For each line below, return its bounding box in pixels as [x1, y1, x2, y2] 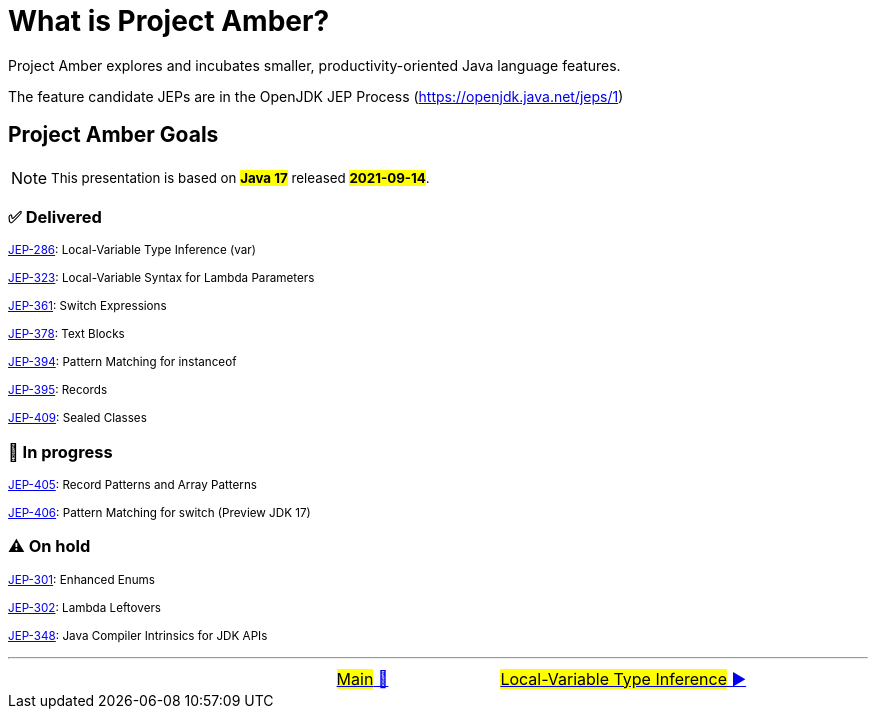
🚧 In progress [8, 441, 113, 462]
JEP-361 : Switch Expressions [8, 299, 167, 314]
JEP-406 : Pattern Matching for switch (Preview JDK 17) [8, 506, 311, 521]
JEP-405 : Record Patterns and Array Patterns [8, 478, 257, 493]
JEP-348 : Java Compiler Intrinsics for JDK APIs [8, 628, 268, 643]
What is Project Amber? [8, 4, 330, 38]
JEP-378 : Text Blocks [8, 327, 125, 342]
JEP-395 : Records [8, 383, 108, 398]
